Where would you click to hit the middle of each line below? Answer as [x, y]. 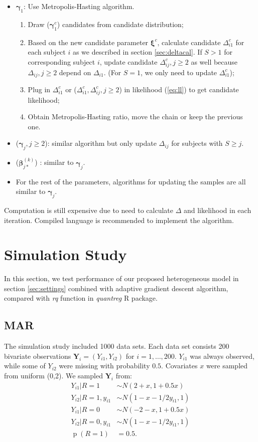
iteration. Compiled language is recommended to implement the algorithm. [119, 220]
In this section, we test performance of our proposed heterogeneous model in [121, 278]
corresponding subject [61, 61]
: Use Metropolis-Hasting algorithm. [79, 6]
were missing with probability [104, 366]
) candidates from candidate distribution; [120, 24]
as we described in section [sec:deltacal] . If [137, 52]
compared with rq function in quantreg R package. [81, 298]
